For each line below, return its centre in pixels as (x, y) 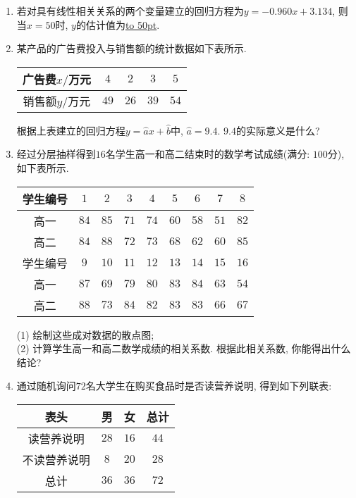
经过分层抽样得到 (56, 154)
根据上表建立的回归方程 (71, 130)
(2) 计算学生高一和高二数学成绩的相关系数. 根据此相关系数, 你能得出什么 (184, 348)
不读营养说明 (56, 459)
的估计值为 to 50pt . (118, 24)
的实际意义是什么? (278, 130)
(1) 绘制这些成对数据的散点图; (85, 334)
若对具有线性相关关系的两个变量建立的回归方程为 (130, 11)
